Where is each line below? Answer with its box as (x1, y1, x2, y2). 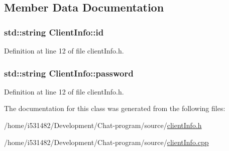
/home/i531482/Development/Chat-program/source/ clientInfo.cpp (4, 136, 209, 147)
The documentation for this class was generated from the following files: (4, 103, 225, 113)
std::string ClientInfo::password (4, 66, 134, 79)
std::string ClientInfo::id (4, 25, 104, 38)
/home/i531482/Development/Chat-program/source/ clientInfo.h (4, 120, 202, 130)
